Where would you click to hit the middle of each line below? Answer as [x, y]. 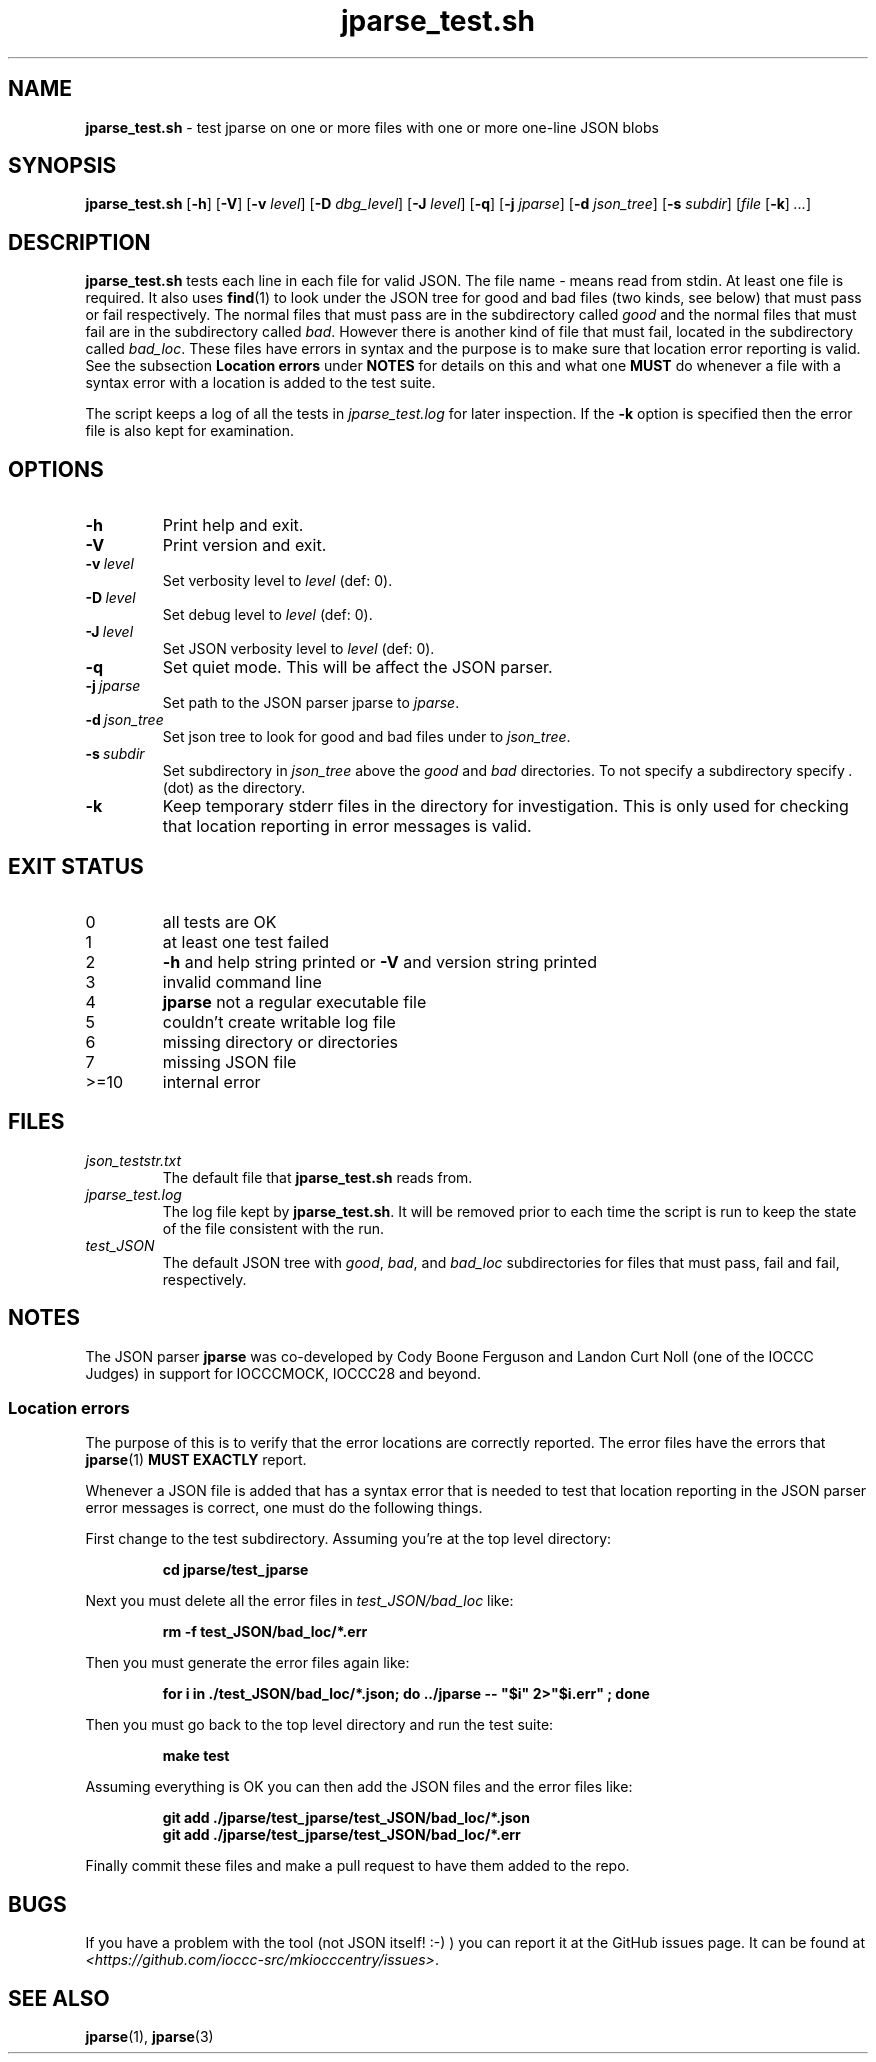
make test [196, 1756]
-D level [110, 598]
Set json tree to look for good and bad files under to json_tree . [366, 737]
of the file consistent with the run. [273, 1228]
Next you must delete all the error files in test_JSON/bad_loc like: [299, 1601]
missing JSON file [229, 1061]
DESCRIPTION [79, 242]
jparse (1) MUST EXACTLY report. [196, 1460]
